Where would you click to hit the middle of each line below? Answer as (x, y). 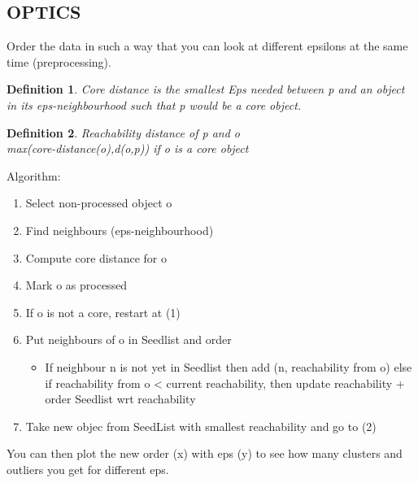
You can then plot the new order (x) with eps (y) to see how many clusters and (205, 453)
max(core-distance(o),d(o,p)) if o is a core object (128, 148)
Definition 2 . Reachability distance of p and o (123, 132)
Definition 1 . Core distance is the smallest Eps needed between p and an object (206, 89)
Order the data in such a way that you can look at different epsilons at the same (207, 46)
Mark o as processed (76, 285)
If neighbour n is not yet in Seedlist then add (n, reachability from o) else (229, 366)
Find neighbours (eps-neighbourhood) (120, 230)
